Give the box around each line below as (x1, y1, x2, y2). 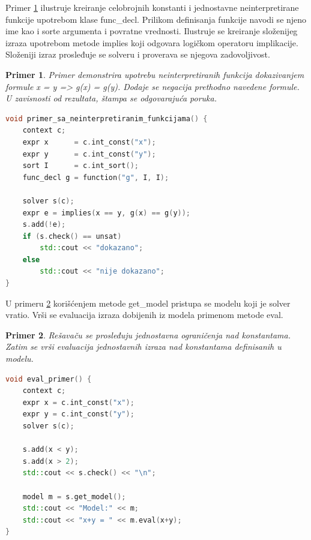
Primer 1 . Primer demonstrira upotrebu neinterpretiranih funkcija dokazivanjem (5, 68, 304, 80)
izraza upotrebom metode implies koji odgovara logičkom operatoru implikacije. (5, 36, 298, 49)
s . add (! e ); (22, 220, 66, 229)
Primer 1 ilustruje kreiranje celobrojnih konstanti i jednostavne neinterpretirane (5, 1, 299, 13)
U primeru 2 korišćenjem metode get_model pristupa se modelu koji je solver (5, 296, 291, 309)
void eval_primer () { (5, 374, 92, 383)
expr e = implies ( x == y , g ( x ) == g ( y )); (22, 208, 191, 217)
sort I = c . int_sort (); (22, 161, 139, 170)
